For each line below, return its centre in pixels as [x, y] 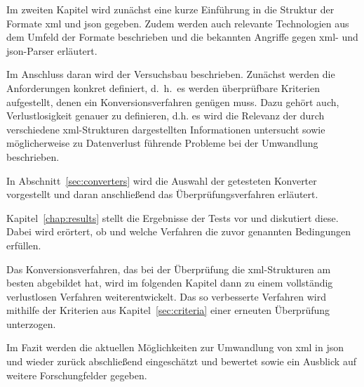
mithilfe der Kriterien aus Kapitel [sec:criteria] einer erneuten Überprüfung [168, 310]
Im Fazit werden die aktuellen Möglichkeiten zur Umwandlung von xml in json [175, 347]
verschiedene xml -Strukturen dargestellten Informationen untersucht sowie [166, 129]
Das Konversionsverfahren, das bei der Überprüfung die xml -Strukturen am [169, 269]
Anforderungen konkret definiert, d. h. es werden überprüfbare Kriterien [163, 87]
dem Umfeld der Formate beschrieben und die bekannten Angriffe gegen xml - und [182, 37]
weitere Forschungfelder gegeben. [77, 375]
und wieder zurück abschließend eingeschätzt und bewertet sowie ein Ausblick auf [181, 361]
